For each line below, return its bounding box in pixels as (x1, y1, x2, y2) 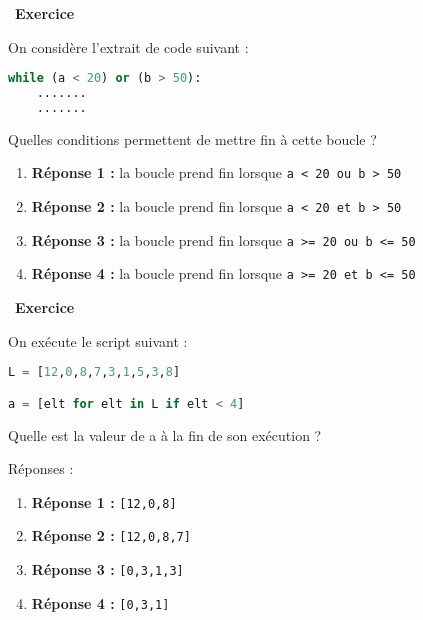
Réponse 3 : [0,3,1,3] (31, 559, 184, 580)
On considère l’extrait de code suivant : (8, 36, 249, 57)
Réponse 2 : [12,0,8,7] (31, 525, 191, 546)
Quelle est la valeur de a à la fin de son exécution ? (8, 424, 322, 445)
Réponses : (8, 458, 74, 479)
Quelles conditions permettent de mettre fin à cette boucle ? (8, 128, 377, 149)
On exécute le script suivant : (8, 330, 188, 351)
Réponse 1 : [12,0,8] (31, 491, 177, 512)
